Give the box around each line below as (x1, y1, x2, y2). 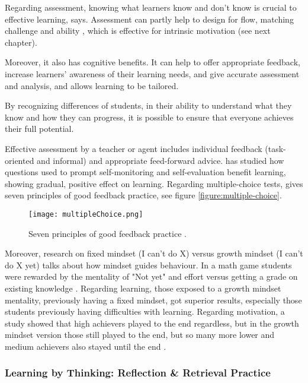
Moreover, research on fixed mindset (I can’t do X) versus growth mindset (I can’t (5, 247, 303, 259)
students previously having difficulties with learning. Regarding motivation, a (5, 305, 285, 318)
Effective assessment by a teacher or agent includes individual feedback (5, 142, 262, 154)
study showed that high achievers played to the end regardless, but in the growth (5, 316, 299, 329)
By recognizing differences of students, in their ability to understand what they (5, 99, 292, 112)
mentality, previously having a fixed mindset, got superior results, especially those (5, 293, 302, 306)
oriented (5, 154, 34, 166)
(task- (265, 142, 286, 154)
